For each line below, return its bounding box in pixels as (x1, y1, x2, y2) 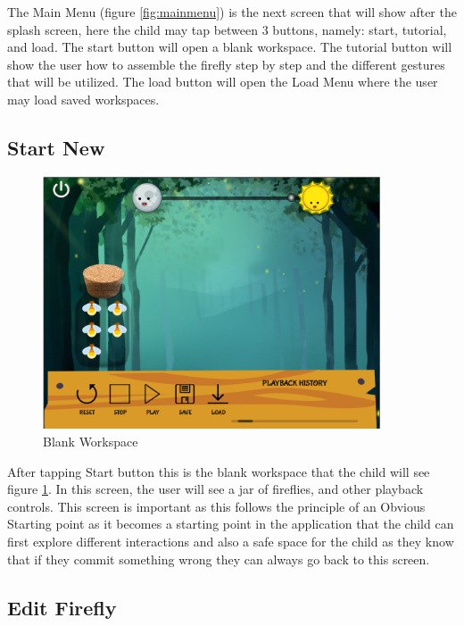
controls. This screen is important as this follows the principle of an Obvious (7, 497, 426, 515)
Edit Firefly (7, 593, 117, 621)
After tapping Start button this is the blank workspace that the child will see (7, 462, 430, 480)
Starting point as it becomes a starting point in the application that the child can (7, 514, 454, 533)
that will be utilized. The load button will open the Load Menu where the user (7, 72, 438, 91)
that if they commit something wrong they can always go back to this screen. (7, 549, 430, 568)
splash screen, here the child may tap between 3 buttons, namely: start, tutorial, (7, 20, 447, 38)
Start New (7, 133, 105, 161)
